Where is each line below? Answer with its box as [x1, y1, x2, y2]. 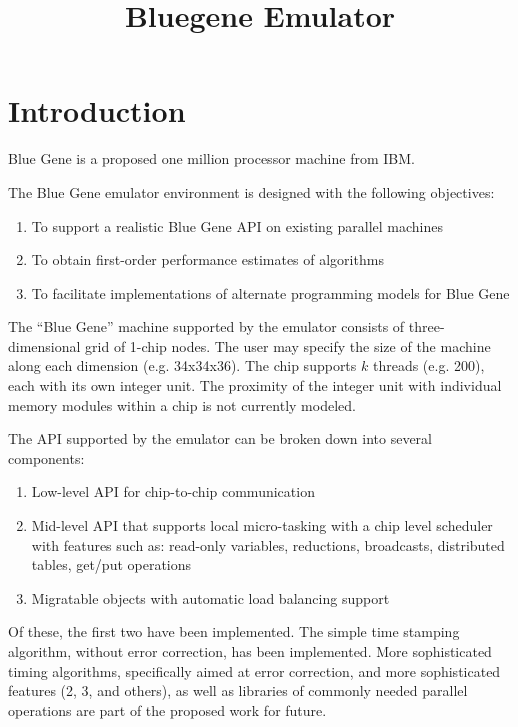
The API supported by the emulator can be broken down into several [8, 428, 433, 449]
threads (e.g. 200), [372, 355, 485, 376]
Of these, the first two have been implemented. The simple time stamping [8, 621, 460, 642]
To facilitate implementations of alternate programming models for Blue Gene [31, 282, 510, 303]
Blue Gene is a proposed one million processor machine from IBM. [8, 148, 415, 169]
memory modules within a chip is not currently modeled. [8, 394, 356, 415]
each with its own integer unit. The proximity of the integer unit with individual [8, 375, 502, 396]
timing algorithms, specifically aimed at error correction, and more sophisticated [8, 660, 501, 681]
